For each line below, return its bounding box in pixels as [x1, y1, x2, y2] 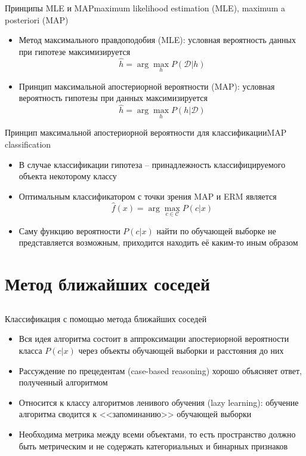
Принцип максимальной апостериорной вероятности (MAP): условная [18, 79, 275, 92]
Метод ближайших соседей [5, 271, 211, 296]
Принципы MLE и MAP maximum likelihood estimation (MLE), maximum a [5, 2, 285, 14]
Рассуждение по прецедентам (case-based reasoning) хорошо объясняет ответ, [18, 364, 302, 377]
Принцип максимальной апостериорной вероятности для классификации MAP [5, 126, 287, 139]
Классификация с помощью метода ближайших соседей [5, 312, 207, 325]
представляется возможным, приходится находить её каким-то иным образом [18, 236, 298, 249]
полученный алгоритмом [18, 376, 108, 388]
